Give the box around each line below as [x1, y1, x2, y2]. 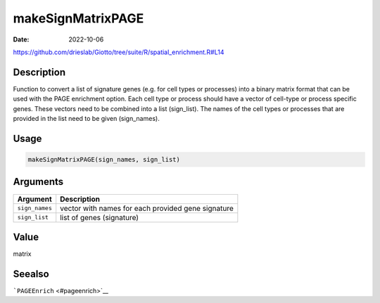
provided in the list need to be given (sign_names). [13, 115, 160, 123]
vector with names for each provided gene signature [60, 203, 234, 213]
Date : [13, 35, 30, 44]
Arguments [13, 176, 64, 188]
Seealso [13, 268, 49, 280]
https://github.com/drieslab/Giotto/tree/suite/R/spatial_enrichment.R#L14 [13, 48, 224, 56]
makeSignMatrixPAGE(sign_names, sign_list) [27, 155, 181, 164]
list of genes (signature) [60, 212, 139, 222]
